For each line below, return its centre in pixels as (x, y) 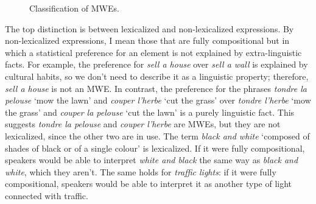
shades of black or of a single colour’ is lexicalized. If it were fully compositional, (155, 148)
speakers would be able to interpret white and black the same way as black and (152, 160)
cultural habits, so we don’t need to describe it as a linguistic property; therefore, (157, 76)
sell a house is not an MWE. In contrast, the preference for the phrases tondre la (156, 88)
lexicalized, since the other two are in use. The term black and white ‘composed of (157, 135)
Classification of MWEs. (74, 8)
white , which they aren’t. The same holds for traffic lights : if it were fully (141, 171)
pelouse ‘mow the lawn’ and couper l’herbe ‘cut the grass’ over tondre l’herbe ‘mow (158, 100)
